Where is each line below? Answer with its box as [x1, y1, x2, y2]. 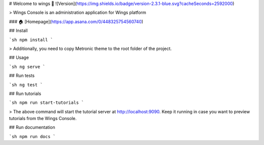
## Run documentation [9, 124, 56, 130]
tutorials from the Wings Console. [9, 116, 77, 121]
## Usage [9, 54, 29, 61]
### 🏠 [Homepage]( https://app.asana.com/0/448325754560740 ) [9, 19, 144, 24]
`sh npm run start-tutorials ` [9, 100, 84, 105]
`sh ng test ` [9, 82, 43, 88]
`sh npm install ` [9, 37, 53, 43]
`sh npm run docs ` [9, 134, 56, 139]
